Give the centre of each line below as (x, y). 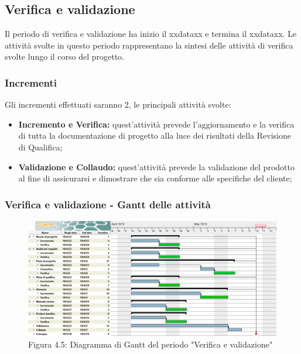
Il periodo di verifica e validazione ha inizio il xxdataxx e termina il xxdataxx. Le (151, 34)
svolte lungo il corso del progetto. (65, 56)
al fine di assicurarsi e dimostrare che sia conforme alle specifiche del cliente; (155, 178)
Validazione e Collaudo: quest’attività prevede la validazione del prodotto (156, 166)
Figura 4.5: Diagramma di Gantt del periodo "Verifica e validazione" (150, 344)
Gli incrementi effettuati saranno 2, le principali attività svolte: (118, 104)
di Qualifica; (40, 147)
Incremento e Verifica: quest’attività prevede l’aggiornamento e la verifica (156, 124)
